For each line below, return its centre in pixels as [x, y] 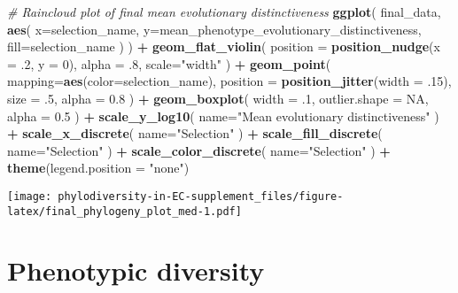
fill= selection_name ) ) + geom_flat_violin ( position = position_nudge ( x [224, 46]
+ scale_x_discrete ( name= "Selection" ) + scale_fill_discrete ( [195, 133]
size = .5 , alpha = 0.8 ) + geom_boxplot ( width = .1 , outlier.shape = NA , [218, 98]
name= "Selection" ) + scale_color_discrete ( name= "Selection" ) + [199, 150]
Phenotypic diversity [136, 270]
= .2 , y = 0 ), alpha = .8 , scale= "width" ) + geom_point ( [169, 63]
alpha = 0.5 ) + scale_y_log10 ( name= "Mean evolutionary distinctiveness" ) [223, 116]
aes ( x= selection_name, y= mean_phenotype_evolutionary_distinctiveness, [214, 29]
